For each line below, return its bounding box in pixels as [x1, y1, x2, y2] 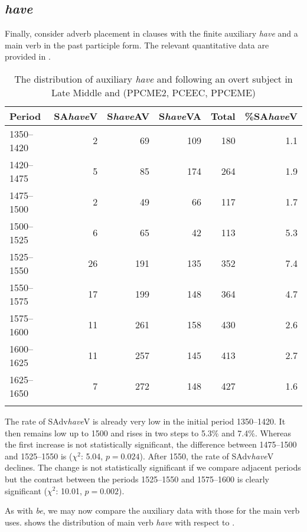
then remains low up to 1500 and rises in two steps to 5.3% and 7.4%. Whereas [5, 426, 292, 439]
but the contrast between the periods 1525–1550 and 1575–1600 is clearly [5, 472, 269, 485]
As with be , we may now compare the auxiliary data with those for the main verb [5, 504, 300, 517]
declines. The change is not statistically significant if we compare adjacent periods [5, 461, 301, 474]
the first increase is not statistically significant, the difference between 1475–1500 [5, 438, 297, 451]
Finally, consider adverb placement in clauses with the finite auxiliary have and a [5, 27, 298, 40]
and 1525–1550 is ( [5, 449, 73, 462]
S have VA [159, 109, 202, 123]
